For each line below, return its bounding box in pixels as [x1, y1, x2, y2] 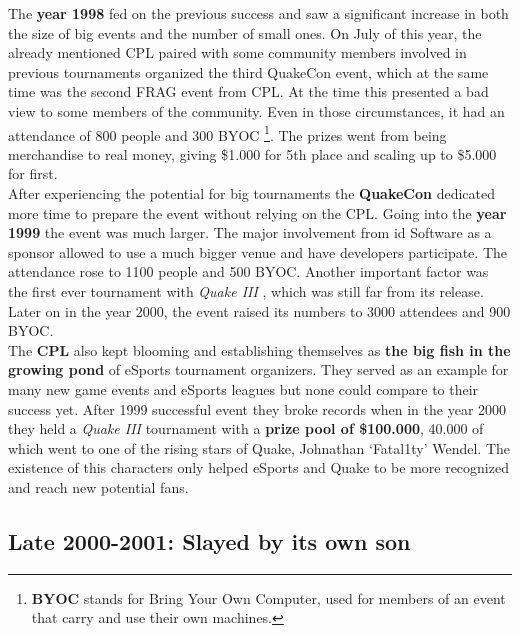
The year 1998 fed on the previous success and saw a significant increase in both [8, 3, 509, 23]
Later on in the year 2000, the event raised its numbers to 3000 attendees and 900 [8, 300, 511, 321]
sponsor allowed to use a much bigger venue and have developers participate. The [8, 241, 507, 262]
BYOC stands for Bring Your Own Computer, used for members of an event [31, 587, 506, 608]
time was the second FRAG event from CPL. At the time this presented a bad [8, 81, 489, 102]
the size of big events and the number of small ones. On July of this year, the [8, 22, 482, 43]
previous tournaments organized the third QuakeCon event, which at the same [8, 61, 489, 82]
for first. [8, 163, 58, 184]
